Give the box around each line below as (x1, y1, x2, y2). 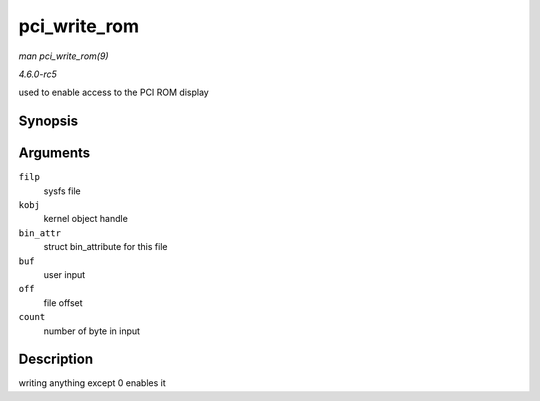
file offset (43, 296, 84, 309)
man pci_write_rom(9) (18, 50, 109, 62)
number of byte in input (43, 325, 140, 337)
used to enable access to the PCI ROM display (18, 86, 209, 99)
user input (43, 268, 86, 280)
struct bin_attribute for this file (43, 241, 168, 253)
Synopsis (18, 113, 79, 130)
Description (18, 351, 94, 368)
